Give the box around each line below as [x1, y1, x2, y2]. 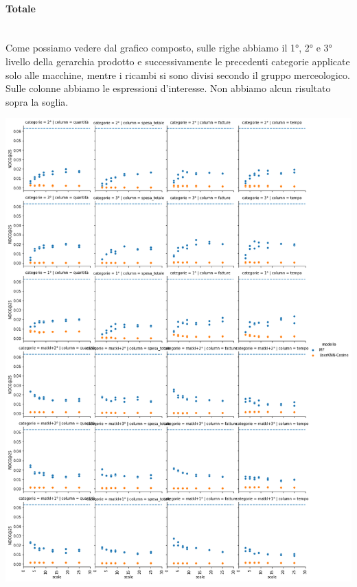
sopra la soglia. [5, 94, 69, 108]
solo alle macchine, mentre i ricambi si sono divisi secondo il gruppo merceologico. [5, 67, 350, 82]
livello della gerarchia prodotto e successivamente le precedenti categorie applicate [5, 54, 350, 68]
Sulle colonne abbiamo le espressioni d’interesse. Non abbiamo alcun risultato [5, 81, 331, 95]
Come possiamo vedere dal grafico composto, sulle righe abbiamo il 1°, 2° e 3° [5, 41, 332, 55]
